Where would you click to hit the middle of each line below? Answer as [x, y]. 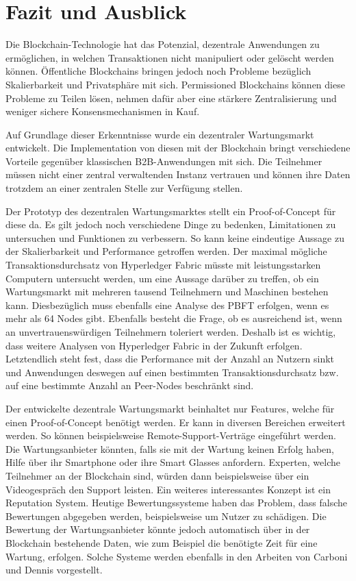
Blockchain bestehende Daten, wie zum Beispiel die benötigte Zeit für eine [162, 542]
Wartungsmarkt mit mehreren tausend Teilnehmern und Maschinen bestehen [167, 292]
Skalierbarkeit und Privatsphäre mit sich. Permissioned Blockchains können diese [175, 84]
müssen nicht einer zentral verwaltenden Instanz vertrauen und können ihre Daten [178, 174]
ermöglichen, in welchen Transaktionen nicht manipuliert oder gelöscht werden [170, 57]
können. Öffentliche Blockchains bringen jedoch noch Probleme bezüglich [158, 71]
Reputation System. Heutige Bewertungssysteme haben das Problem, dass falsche [177, 503]
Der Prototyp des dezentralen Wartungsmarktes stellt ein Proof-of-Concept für [171, 211]
